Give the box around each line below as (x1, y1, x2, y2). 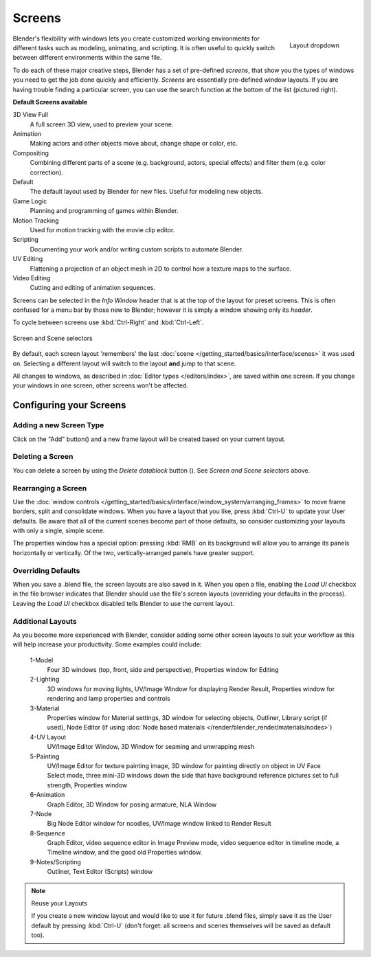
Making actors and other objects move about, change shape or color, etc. (30, 139, 238, 148)
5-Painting (30, 752, 60, 761)
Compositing (12, 148, 49, 157)
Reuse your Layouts (31, 899, 87, 908)
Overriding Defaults (12, 565, 80, 575)
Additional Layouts (12, 616, 77, 626)
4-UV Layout (30, 732, 67, 741)
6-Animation (30, 791, 65, 799)
